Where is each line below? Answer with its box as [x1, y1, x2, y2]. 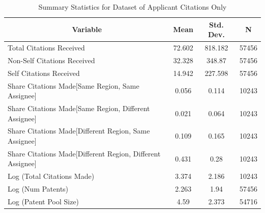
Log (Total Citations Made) [8, 171, 94, 181]
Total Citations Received [8, 42, 85, 53]
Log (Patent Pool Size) [8, 196, 79, 206]
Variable [72, 24, 102, 35]
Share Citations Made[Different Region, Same [8, 125, 150, 136]
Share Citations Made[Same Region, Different [8, 103, 150, 113]
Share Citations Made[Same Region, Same [8, 80, 140, 91]
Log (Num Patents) [8, 183, 69, 194]
